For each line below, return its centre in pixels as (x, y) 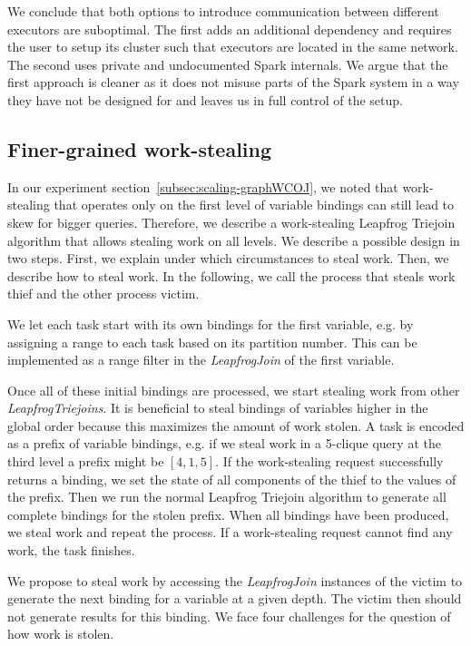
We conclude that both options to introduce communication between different (223, 11)
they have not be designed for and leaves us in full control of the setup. (205, 99)
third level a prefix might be (86, 461)
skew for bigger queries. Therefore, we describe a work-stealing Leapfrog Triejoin (231, 222)
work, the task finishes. (71, 550)
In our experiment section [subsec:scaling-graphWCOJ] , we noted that (203, 186)
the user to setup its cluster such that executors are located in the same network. (233, 47)
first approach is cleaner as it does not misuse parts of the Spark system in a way (233, 82)
